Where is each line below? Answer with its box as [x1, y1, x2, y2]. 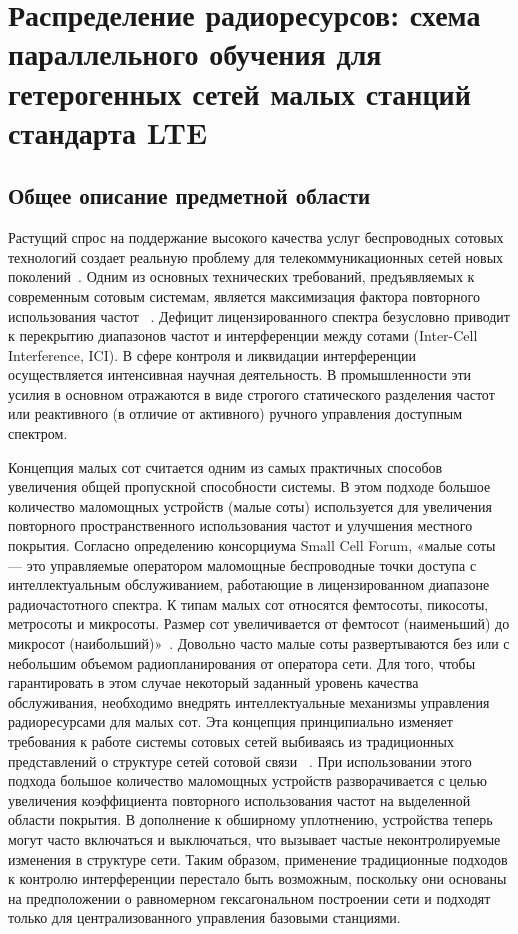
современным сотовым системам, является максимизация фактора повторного [8, 285, 480, 306]
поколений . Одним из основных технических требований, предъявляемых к [8, 266, 475, 287]
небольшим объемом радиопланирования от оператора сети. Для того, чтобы [8, 652, 476, 673]
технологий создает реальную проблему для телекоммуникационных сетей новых [8, 246, 504, 267]
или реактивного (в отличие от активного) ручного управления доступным [8, 403, 463, 424]
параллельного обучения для [8, 33, 382, 74]
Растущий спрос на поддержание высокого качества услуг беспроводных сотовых [8, 227, 504, 248]
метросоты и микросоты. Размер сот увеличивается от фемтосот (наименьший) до [8, 613, 510, 634]
